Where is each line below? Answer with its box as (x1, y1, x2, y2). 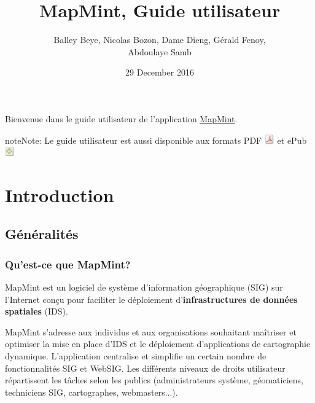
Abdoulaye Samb (128, 45, 192, 58)
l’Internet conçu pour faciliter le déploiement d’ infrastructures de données (5, 292, 298, 305)
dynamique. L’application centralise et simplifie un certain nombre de (5, 350, 266, 362)
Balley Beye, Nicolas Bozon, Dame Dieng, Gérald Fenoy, (53, 33, 266, 46)
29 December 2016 (125, 66, 194, 79)
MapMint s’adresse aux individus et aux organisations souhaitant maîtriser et (5, 325, 297, 338)
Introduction (5, 182, 114, 207)
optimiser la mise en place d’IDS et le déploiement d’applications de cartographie (5, 337, 311, 350)
